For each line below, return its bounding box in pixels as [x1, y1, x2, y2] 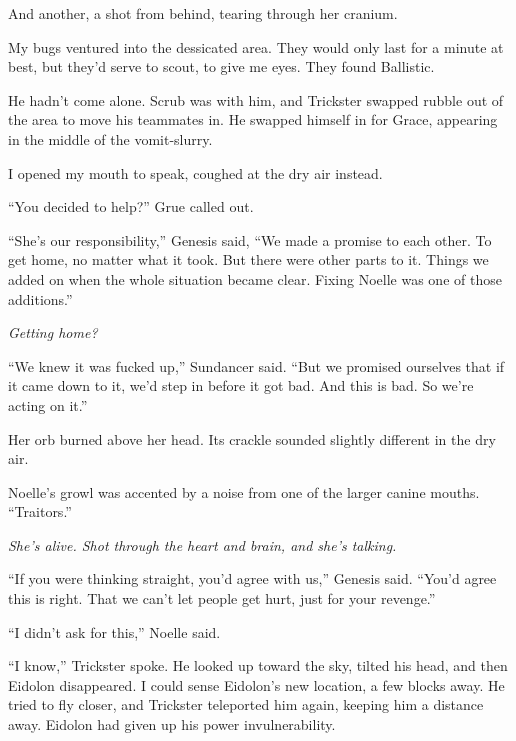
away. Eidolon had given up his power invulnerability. [8, 714, 336, 735]
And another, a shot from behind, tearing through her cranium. [8, 3, 398, 23]
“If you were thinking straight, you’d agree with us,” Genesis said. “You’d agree [8, 568, 497, 589]
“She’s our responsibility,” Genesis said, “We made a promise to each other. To [8, 229, 492, 250]
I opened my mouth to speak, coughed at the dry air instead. [8, 162, 383, 183]
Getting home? [8, 322, 98, 343]
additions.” [8, 288, 73, 309]
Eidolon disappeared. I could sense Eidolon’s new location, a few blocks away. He [8, 674, 505, 695]
